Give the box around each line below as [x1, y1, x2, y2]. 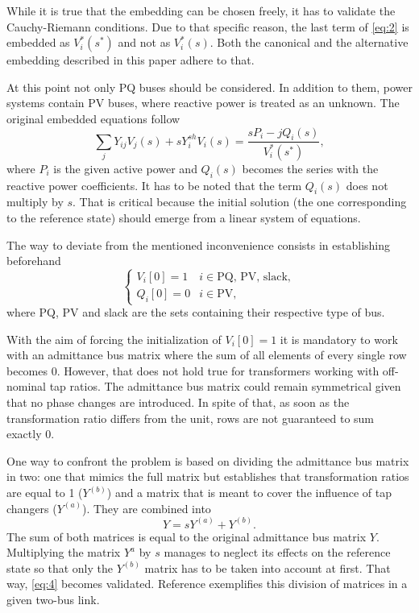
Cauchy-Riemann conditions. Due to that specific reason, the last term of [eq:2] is [6, 18, 409, 35]
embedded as [6, 34, 70, 51]
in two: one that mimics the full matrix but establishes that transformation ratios [6, 468, 409, 485]
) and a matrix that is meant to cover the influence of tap [106, 484, 392, 501]
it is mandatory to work [280, 330, 398, 347]
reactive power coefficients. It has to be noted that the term [6, 176, 302, 193]
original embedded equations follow [6, 110, 180, 126]
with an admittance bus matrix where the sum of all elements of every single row [6, 346, 407, 363]
